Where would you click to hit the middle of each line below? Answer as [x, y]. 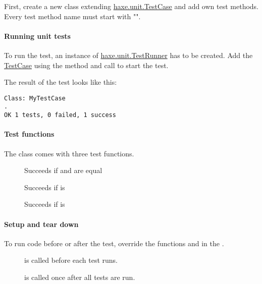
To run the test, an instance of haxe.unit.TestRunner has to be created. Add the [128, 55]
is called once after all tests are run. [80, 277]
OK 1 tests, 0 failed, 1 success [60, 115]
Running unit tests [37, 36]
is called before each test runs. [71, 260]
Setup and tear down [41, 224]
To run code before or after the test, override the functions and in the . [114, 243]
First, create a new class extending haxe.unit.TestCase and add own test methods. [132, 6]
